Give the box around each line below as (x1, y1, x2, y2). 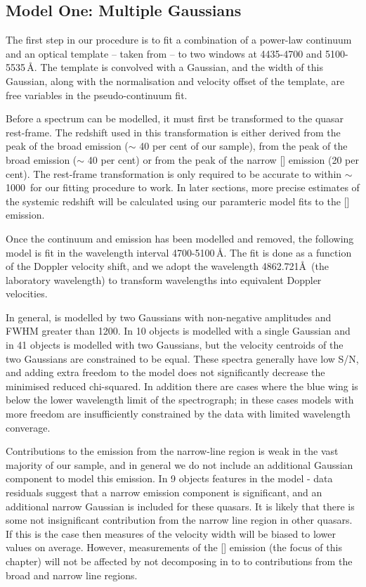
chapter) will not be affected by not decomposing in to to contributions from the (6, 553, 353, 568)
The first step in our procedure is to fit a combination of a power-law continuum (6, 32, 352, 47)
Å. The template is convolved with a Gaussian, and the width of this (27, 60, 323, 75)
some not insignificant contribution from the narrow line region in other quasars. (6, 512, 353, 527)
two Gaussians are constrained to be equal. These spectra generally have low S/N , (6, 351, 359, 366)
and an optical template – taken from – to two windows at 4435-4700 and (6, 46, 322, 60)
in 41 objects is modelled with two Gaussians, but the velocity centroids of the (6, 337, 344, 352)
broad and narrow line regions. (6, 567, 138, 582)
